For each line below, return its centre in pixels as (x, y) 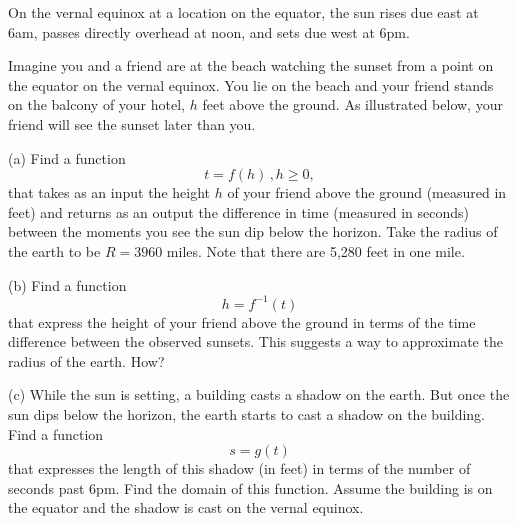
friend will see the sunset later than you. (132, 123)
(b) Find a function (67, 284)
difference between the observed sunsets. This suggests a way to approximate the (255, 341)
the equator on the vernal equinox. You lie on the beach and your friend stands (251, 84)
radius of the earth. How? (86, 360)
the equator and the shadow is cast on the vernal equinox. (186, 507)
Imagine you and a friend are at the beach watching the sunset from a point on (251, 65)
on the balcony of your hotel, (97, 104)
